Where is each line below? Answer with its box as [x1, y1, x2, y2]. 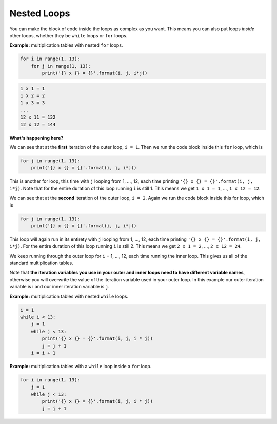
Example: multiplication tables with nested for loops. [9, 42, 123, 48]
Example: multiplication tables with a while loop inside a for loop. [9, 363, 152, 369]
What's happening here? [9, 134, 64, 141]
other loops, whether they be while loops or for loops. [9, 32, 128, 38]
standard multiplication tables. [9, 260, 74, 266]
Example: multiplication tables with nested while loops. [9, 293, 128, 299]
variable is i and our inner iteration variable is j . [9, 284, 110, 290]
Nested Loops [9, 8, 70, 19]
